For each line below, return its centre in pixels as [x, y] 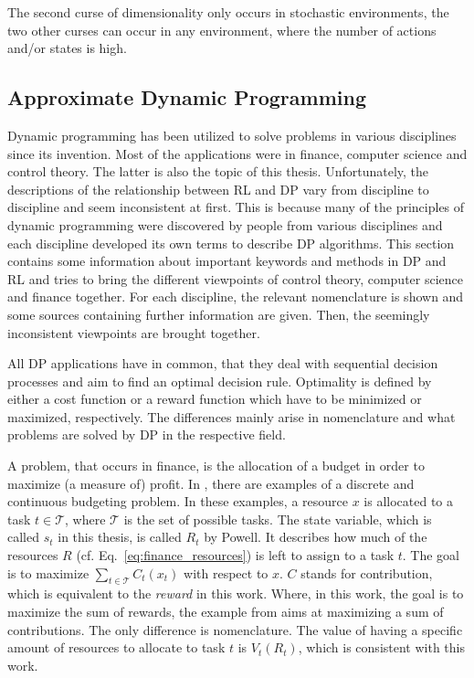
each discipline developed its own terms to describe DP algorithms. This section [231, 243]
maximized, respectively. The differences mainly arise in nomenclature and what [232, 416]
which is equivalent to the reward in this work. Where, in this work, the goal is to [236, 593]
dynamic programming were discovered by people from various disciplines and [225, 224]
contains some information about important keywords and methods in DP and [227, 261]
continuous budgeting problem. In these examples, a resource [178, 501]
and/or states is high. [67, 48]
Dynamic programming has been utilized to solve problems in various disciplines [232, 135]
